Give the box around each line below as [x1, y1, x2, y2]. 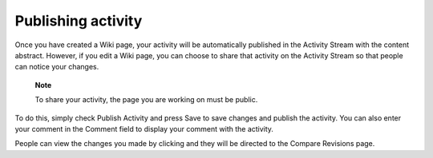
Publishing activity [14, 12, 143, 30]
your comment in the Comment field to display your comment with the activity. [14, 124, 274, 133]
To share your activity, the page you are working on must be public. [34, 95, 258, 105]
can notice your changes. [14, 62, 99, 72]
